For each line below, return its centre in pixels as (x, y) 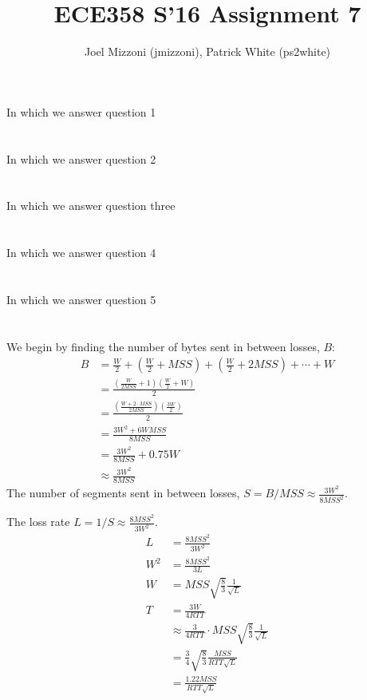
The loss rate (38, 522)
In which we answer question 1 (81, 111)
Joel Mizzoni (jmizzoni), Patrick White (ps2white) (207, 51)
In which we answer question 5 (81, 299)
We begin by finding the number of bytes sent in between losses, (163, 346)
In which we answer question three (91, 206)
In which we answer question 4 (81, 253)
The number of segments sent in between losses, (123, 493)
